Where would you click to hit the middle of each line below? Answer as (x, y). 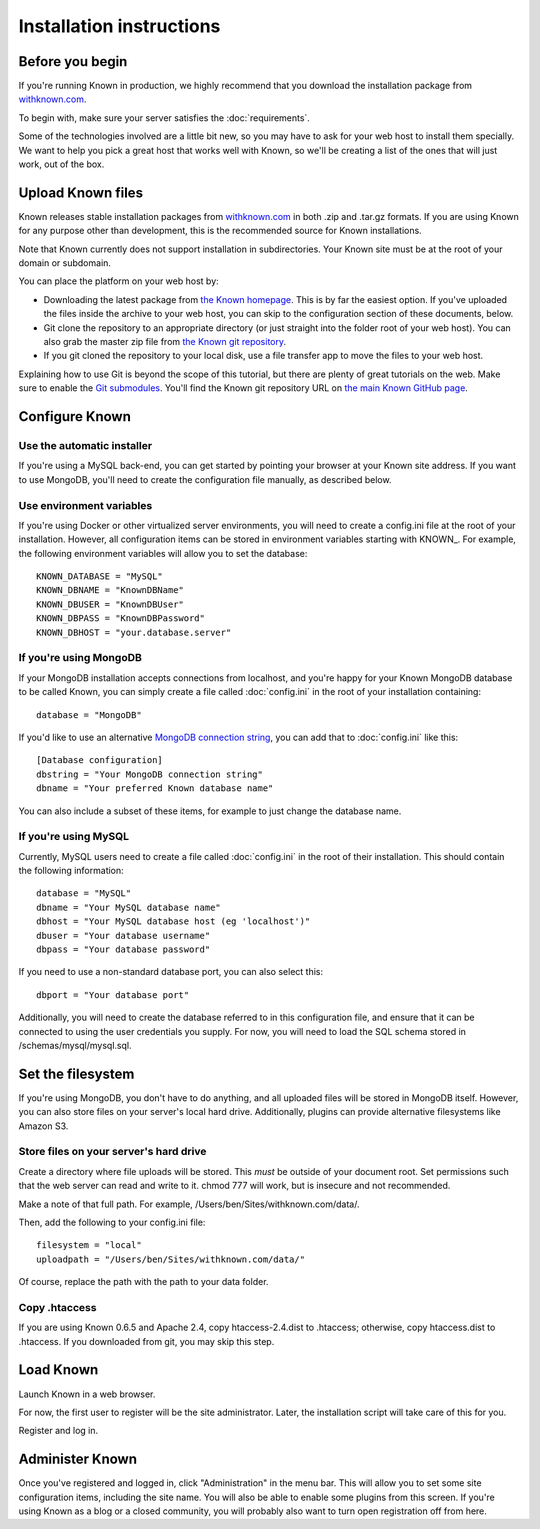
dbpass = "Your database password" (123, 949)
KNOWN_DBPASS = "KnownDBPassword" (120, 618)
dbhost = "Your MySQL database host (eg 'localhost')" (173, 921)
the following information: (71, 871)
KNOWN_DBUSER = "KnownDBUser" (110, 604)
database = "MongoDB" (89, 714)
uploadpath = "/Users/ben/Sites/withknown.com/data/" (170, 1259)
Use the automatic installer (85, 445)
